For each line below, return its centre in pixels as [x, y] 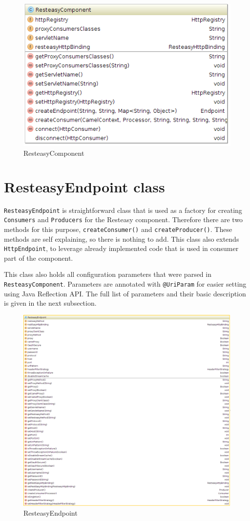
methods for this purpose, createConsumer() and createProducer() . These [118, 229]
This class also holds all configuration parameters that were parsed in [108, 274]
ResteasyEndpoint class [84, 186]
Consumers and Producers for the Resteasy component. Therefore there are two [124, 219]
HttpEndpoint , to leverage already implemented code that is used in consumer [121, 248]
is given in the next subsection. [50, 303]
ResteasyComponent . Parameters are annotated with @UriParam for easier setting [125, 283]
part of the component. [39, 258]
